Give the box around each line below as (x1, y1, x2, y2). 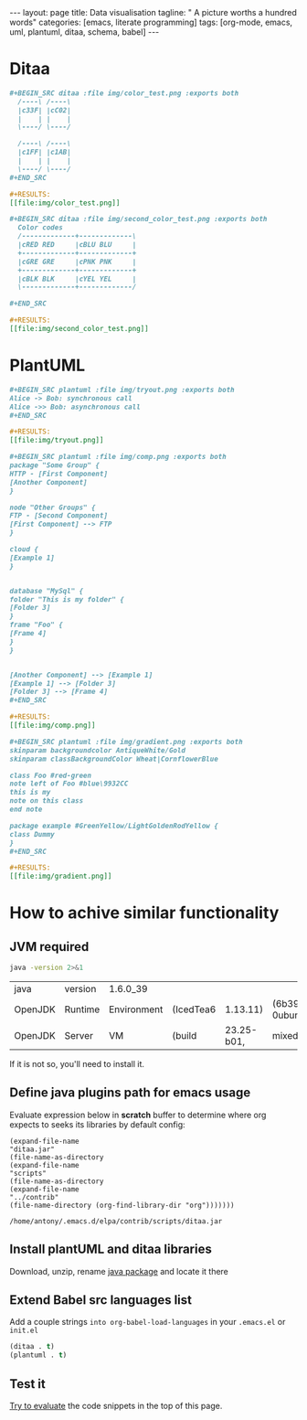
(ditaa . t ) (9, 1342, 55, 1351)
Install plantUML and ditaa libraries (9, 1242, 212, 1257)
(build (172, 1030, 197, 1041)
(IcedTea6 (172, 1003, 217, 1016)
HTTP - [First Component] (9, 469, 108, 478)
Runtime (64, 1003, 101, 1016)
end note (9, 805, 43, 814)
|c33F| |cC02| (17, 105, 71, 115)
